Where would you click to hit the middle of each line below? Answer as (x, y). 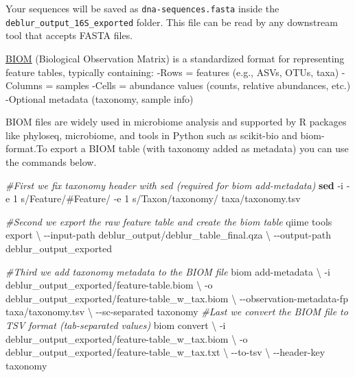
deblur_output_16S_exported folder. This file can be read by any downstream (172, 22)
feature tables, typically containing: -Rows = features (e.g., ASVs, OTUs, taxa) (172, 72)
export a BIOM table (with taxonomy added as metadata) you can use (199, 148)
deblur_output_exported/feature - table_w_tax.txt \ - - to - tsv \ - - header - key (165, 352)
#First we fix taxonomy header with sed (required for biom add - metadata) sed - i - (178, 185)
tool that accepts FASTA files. (69, 35)
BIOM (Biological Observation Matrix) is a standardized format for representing (175, 58)
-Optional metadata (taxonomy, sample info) (100, 98)
